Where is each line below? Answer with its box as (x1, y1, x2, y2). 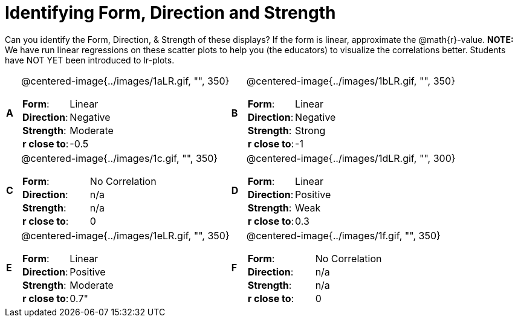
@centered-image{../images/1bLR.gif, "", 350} (246, 74, 455, 87)
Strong (295, 124, 326, 137)
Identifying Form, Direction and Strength (5, 2, 336, 23)
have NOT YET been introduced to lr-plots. (5, 54, 175, 65)
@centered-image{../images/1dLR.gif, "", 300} (246, 152, 456, 164)
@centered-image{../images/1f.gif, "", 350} (246, 229, 441, 242)
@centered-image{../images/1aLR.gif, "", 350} (21, 74, 230, 87)
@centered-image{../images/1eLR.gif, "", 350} (21, 229, 230, 242)
